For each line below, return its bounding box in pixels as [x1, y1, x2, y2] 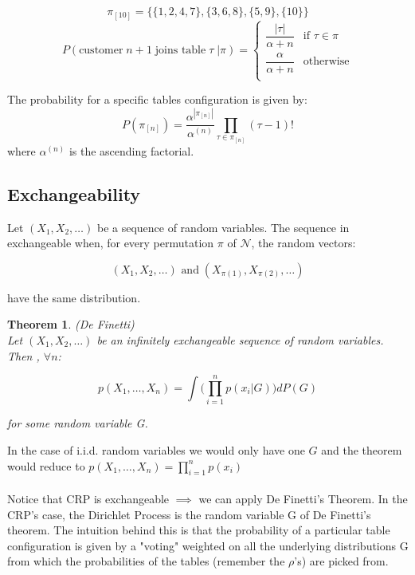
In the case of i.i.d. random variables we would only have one [7, 441, 305, 458]
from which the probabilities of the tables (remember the [7, 553, 285, 569]
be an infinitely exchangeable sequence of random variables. [96, 332, 384, 349]
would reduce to [7, 457, 85, 474]
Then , [7, 347, 40, 364]
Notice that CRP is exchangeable [7, 490, 170, 506]
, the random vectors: [251, 234, 356, 251]
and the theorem [321, 441, 402, 458]
